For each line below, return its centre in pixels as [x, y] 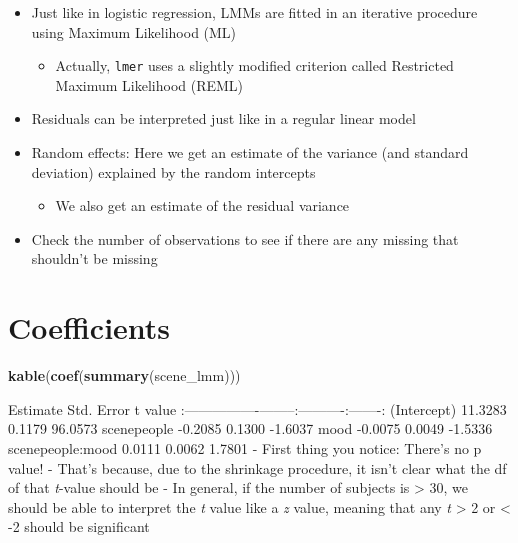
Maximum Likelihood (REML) [149, 84]
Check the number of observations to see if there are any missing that [245, 238]
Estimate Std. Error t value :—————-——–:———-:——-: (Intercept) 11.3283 [257, 408]
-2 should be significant [79, 526]
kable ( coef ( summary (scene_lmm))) [124, 375]
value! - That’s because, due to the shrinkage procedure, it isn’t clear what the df [257, 467]
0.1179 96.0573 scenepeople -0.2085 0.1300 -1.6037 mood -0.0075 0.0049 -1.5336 [250, 428]
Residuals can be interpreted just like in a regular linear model [223, 118]
